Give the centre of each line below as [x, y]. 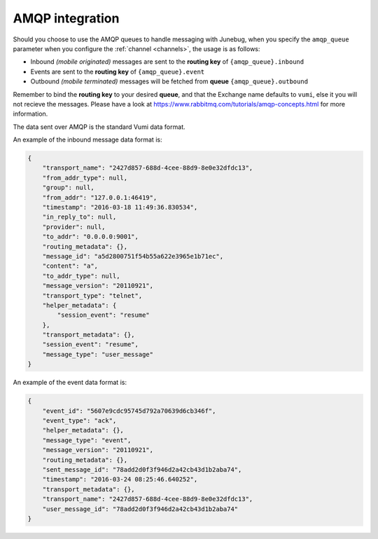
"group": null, [68, 188]
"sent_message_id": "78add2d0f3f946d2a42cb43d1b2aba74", [142, 469]
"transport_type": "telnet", [92, 295]
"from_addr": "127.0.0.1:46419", [100, 197]
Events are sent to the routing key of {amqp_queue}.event [118, 71]
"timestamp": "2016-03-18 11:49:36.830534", [120, 207]
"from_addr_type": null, [85, 178]
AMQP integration [66, 18]
